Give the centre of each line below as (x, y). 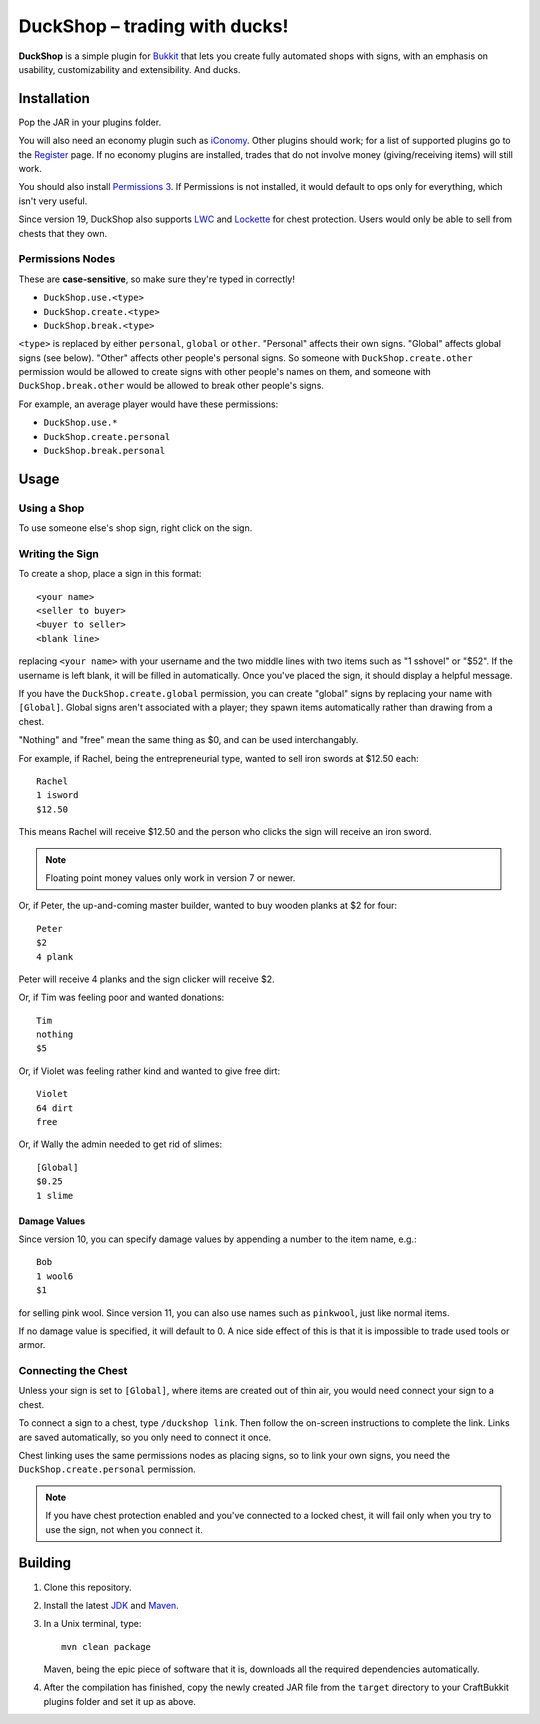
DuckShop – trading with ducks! (153, 26)
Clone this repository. (87, 1587)
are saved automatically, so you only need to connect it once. (145, 1437)
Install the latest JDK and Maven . (111, 1605)
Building (45, 1563)
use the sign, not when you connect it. (124, 1529)
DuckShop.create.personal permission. (107, 1469)
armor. (32, 1345)
